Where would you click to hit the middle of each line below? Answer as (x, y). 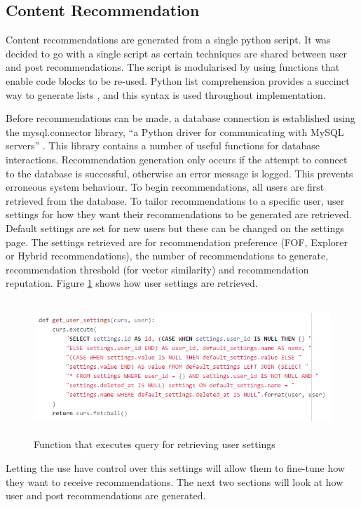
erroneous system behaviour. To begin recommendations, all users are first (165, 187)
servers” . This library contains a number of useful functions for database (163, 146)
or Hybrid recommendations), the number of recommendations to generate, (167, 256)
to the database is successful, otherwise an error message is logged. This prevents (179, 173)
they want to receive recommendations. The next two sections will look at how (175, 481)
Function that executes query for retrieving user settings (155, 444)
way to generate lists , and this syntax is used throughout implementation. (166, 94)
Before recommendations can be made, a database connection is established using (180, 118)
